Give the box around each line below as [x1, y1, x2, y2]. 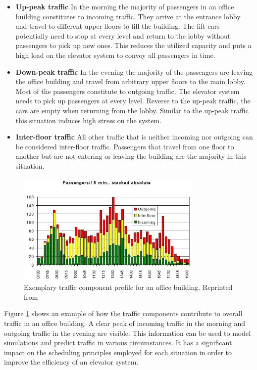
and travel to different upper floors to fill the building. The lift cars [15, 21, 220, 31]
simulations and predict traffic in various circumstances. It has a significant [4, 337, 232, 348]
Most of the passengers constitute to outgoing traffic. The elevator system [15, 86, 240, 96]
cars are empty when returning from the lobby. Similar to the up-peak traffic [15, 105, 249, 115]
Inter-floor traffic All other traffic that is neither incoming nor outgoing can [15, 132, 253, 142]
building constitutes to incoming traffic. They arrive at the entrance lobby [15, 11, 241, 21]
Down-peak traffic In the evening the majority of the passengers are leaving [15, 66, 253, 77]
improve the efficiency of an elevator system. [4, 357, 139, 367]
